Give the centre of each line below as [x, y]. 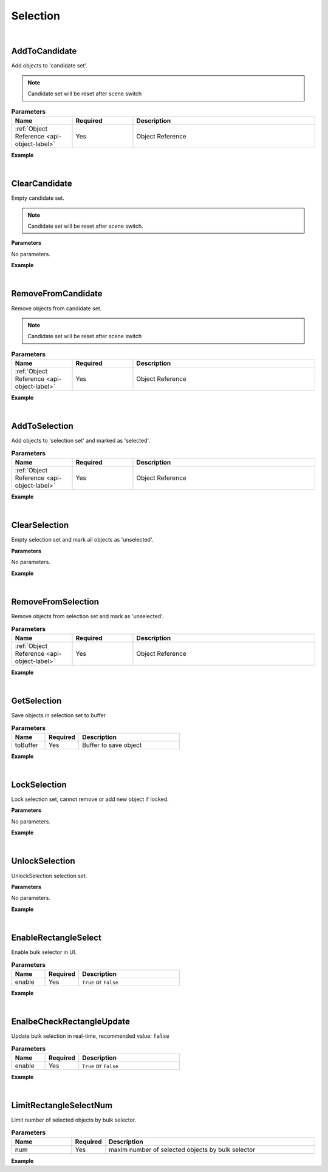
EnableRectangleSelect [56, 937]
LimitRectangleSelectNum [62, 1106]
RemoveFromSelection [55, 601]
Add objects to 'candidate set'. [50, 66]
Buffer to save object [112, 745]
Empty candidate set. [38, 198]
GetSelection [36, 700]
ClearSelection [40, 525]
